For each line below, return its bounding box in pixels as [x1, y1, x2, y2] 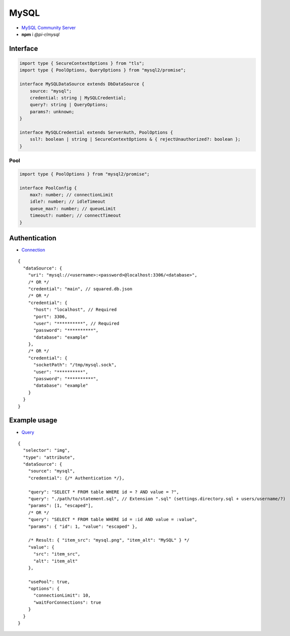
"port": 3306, [33, 314, 68, 319]
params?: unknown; [30, 109, 74, 115]
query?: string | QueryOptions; [30, 102, 109, 108]
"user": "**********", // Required [33, 320, 119, 326]
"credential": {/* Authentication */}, [28, 475, 125, 481]
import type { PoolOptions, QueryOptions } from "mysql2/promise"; [19, 67, 186, 73]
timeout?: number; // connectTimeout [30, 213, 121, 218]
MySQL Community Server [21, 25, 76, 31]
